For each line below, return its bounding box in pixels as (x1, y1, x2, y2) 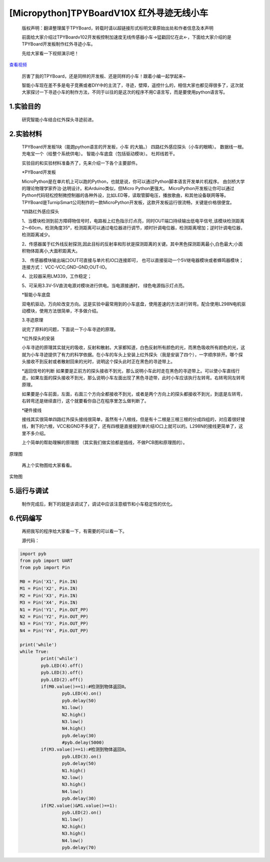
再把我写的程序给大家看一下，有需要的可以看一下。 (21, 528, 127, 534)
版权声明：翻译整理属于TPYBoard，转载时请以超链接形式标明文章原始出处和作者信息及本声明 (21, 25, 213, 31)
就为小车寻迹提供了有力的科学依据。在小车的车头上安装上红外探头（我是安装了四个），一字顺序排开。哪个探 (21, 351, 243, 357)
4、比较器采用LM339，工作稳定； (21, 273, 92, 279)
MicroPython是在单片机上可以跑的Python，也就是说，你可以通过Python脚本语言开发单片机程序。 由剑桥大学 (21, 178, 245, 184)
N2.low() (61, 775, 83, 780)
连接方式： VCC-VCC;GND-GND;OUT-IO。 (21, 264, 110, 270)
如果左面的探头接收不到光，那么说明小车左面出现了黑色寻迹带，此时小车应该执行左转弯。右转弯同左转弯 (30, 375, 245, 381)
